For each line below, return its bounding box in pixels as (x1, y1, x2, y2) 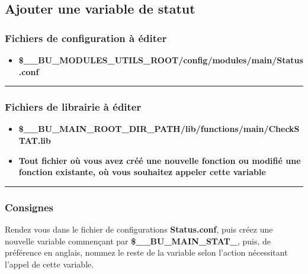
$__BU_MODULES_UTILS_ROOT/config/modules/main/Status (18, 54, 303, 66)
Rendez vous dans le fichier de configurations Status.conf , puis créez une (5, 223, 273, 235)
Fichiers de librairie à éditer (5, 99, 142, 114)
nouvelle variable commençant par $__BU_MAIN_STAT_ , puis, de (5, 234, 271, 247)
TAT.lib (18, 134, 52, 146)
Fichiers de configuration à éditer (5, 30, 167, 45)
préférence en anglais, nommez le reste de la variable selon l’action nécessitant (5, 246, 288, 259)
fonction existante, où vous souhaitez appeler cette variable (18, 166, 266, 178)
